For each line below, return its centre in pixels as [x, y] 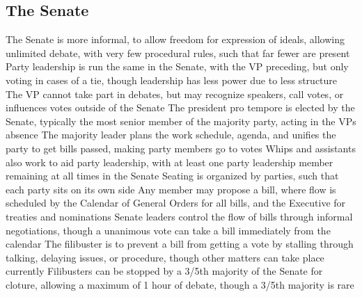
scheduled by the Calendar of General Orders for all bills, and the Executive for [176, 203]
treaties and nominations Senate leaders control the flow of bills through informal [179, 216]
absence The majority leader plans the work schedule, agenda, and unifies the [171, 135]
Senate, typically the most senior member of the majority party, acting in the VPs [181, 121]
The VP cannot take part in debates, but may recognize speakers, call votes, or [175, 94]
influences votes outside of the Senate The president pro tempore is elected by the [180, 107]
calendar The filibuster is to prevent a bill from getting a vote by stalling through [180, 244]
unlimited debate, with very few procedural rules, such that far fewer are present [178, 53]
